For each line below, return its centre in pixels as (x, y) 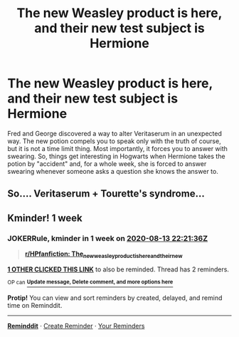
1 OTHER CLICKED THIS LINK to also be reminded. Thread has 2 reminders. (118, 269)
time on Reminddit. (35, 306)
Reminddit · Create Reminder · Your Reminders (76, 326)
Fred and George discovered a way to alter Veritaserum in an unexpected (115, 133)
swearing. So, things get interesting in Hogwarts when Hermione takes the (116, 156)
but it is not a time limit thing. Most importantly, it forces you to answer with (117, 148)
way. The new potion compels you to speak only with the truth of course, (115, 141)
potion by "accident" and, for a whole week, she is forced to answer (107, 164)
